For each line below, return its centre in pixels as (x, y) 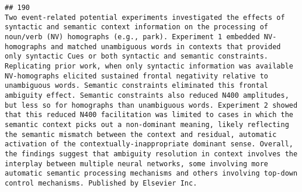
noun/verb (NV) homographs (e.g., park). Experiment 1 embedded (132, 37)
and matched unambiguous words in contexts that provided (166, 47)
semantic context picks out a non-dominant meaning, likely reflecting (147, 124)
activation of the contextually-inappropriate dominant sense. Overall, (149, 144)
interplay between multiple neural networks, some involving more (137, 164)
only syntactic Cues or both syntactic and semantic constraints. (137, 56)
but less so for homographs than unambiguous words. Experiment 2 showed (151, 105)
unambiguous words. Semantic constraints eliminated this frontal (137, 86)
